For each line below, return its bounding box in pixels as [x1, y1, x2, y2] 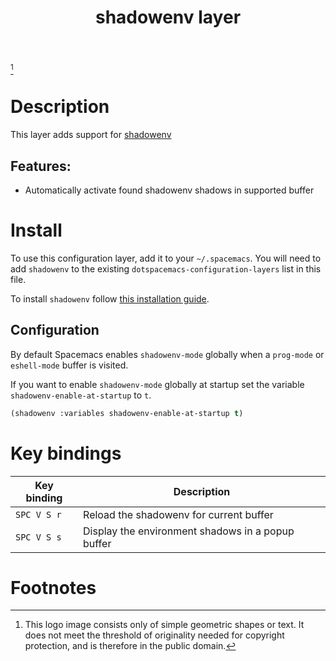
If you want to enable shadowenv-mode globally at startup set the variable [10, 378, 305, 390]
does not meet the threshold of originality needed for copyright [24, 629, 285, 641]
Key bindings [10, 442, 122, 465]
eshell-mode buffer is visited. [10, 359, 129, 371]
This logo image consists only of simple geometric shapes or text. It [24, 619, 305, 631]
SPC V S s [15, 531, 62, 543]
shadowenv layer [94, 6, 242, 29]
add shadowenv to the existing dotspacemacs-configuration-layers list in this [10, 262, 322, 275]
